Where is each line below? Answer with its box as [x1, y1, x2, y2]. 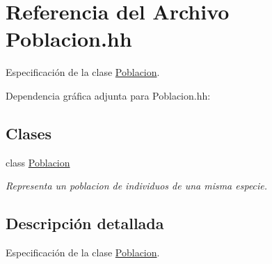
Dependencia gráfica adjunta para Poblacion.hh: [6, 88, 211, 102]
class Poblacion [6, 155, 70, 169]
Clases [6, 122, 52, 143]
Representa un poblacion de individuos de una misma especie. [6, 178, 268, 193]
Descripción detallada [6, 212, 164, 234]
